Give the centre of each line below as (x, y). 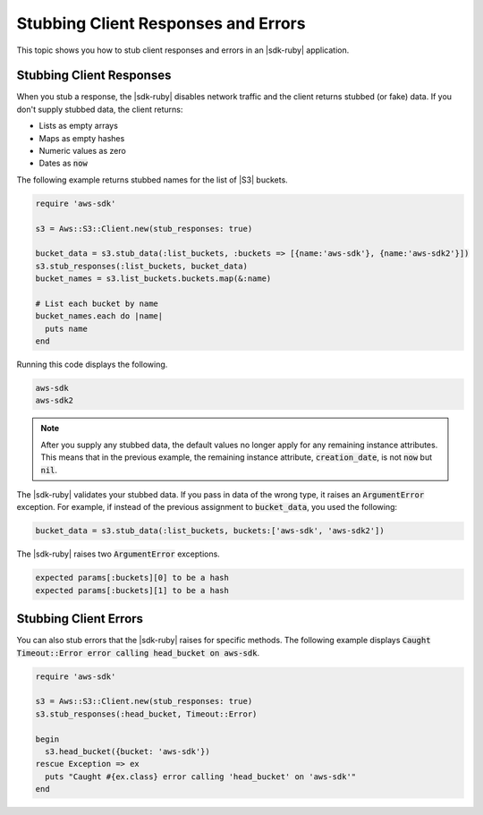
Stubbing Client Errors (80, 619)
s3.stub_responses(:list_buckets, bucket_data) (141, 266)
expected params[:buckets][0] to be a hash (132, 578)
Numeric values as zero (83, 151)
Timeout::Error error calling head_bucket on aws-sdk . (138, 652)
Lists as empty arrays (78, 126)
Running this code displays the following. (92, 365)
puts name (67, 328)
